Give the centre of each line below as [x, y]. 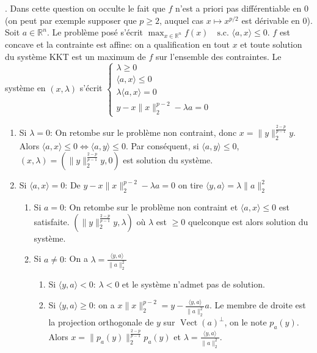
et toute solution [271, 44]
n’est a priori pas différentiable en [239, 8]
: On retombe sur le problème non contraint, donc [143, 132]
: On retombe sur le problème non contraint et [151, 207]
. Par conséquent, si [162, 145]
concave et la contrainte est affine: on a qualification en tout [117, 44]
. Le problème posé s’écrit [95, 32]
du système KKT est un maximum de [75, 56]
